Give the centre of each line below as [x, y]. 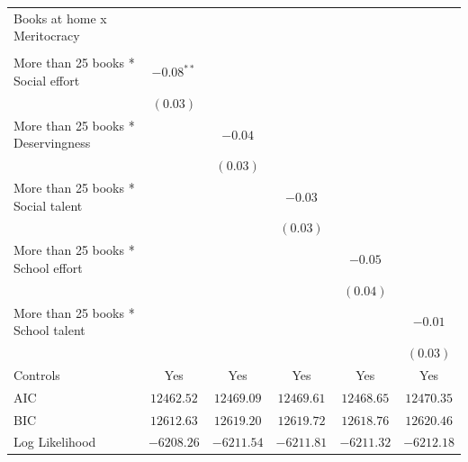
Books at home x [60, 18]
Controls [37, 374]
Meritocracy [47, 36]
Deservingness [52, 143]
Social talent [48, 205]
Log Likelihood [55, 442]
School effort [48, 267]
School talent [49, 330]
